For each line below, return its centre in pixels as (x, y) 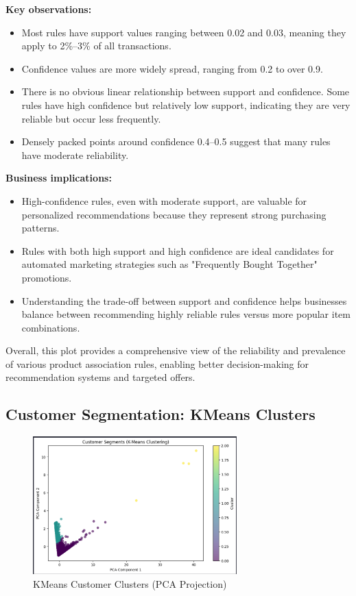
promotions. (47, 277)
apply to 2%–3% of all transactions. (96, 46)
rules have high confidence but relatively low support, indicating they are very (186, 104)
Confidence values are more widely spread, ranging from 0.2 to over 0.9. (172, 68)
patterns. (40, 228)
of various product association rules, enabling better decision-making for (157, 363)
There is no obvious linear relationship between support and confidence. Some (186, 91)
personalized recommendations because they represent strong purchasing (174, 214)
